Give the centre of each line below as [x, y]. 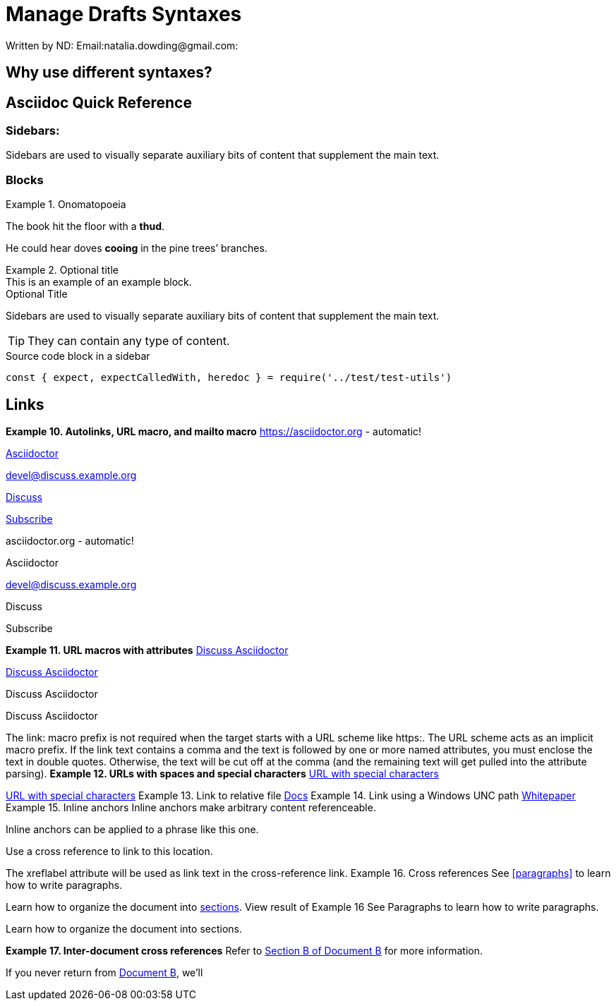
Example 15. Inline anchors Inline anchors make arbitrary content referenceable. [191, 807]
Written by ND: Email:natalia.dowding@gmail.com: [122, 45]
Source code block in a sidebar [78, 356]
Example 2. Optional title [62, 270]
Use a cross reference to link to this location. [109, 851]
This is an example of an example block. [99, 282]
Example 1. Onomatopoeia [66, 205]
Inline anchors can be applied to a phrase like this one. [132, 829]
